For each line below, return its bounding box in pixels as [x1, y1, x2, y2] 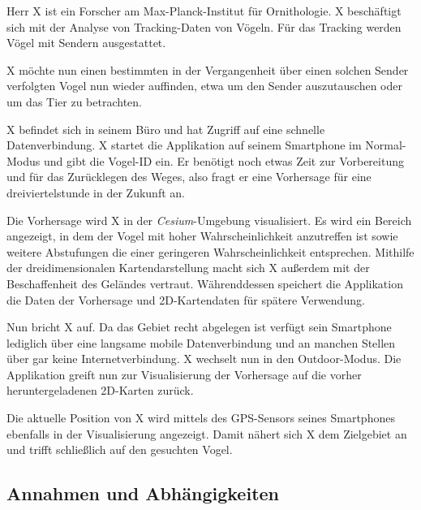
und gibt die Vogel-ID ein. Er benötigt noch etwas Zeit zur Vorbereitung [43, 152, 404, 169]
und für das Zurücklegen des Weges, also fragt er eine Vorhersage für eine [6, 168, 372, 185]
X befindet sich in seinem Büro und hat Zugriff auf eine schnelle [6, 120, 325, 137]
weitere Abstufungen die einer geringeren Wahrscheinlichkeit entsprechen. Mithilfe [6, 243, 415, 260]
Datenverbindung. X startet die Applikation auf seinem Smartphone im [6, 136, 362, 153]
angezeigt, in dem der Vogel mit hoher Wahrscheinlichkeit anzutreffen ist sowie [6, 227, 398, 244]
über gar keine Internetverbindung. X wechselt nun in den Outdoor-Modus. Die [6, 350, 402, 367]
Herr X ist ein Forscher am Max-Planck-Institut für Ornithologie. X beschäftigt [6, 2, 402, 19]
